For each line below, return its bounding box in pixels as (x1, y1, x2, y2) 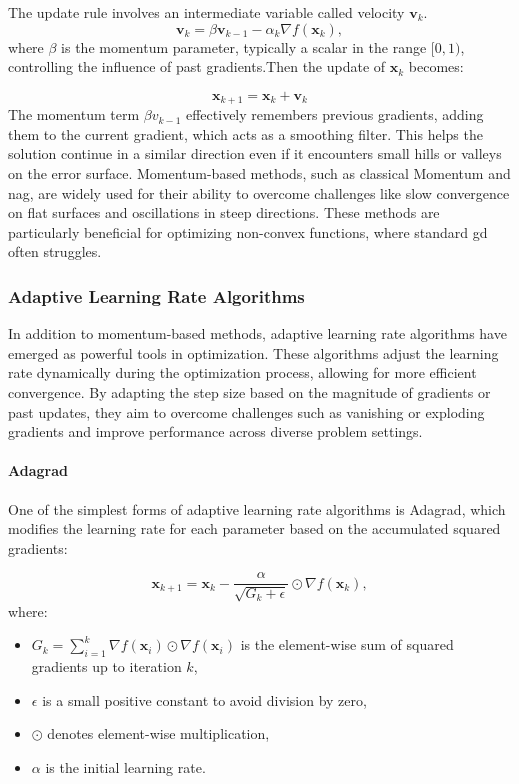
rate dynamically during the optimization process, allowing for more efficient (8, 362, 477, 383)
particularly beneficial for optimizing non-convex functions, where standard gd (8, 221, 488, 242)
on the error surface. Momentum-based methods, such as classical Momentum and (8, 163, 511, 184)
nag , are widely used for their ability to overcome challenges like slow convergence (8, 182, 510, 203)
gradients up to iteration (31, 656, 182, 677)
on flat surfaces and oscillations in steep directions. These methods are (8, 202, 440, 223)
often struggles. (8, 241, 102, 262)
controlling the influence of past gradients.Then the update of (8, 56, 386, 77)
